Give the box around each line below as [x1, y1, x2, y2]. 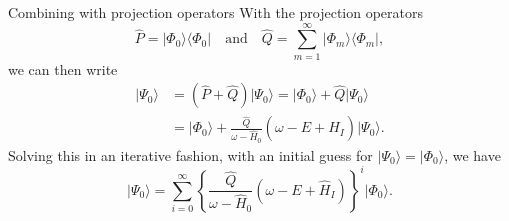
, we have [444, 144, 501, 165]
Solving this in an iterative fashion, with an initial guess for [8, 144, 373, 165]
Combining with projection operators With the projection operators [8, 2, 424, 22]
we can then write [8, 58, 118, 79]
